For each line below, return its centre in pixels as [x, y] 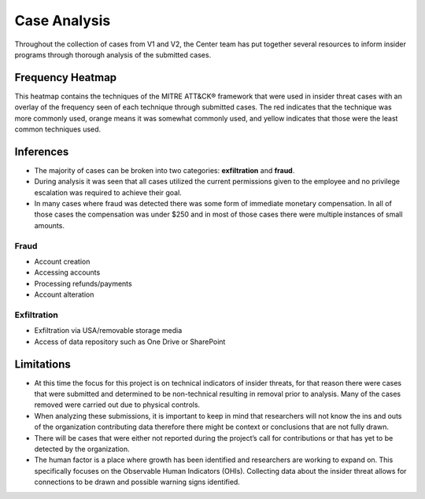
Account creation [62, 262]
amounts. [49, 225]
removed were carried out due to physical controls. [117, 405]
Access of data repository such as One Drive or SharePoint [130, 342]
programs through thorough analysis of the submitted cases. [113, 54]
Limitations [42, 364]
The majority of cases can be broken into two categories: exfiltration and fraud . [164, 170]
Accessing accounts [67, 272]
